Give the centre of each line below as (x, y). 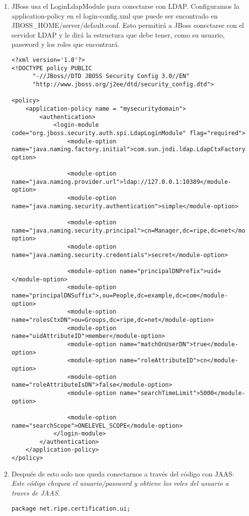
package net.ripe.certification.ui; (71, 508)
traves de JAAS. (36, 492)
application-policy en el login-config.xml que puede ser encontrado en (115, 15)
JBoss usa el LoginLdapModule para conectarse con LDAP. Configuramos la (125, 6)
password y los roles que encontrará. (66, 44)
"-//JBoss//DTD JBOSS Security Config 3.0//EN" (111, 76)
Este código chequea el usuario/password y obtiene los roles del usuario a (120, 483)
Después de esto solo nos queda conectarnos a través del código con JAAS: (123, 473)
